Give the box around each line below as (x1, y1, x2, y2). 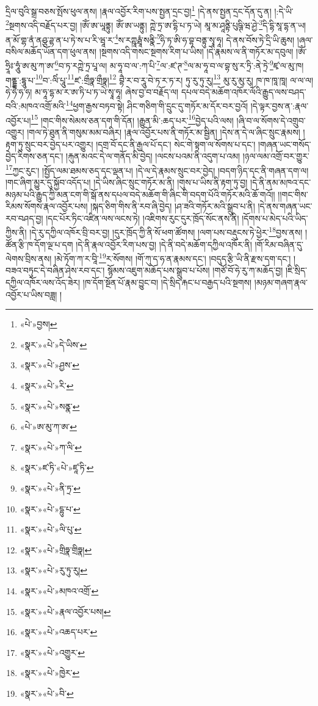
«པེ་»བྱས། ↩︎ (20, 318, 57, 330)
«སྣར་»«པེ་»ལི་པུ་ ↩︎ (20, 523, 82, 536)
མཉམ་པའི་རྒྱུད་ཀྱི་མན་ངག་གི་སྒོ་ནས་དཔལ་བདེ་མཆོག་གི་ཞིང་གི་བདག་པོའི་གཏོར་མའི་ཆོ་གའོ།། (5, 187, 275, 200)
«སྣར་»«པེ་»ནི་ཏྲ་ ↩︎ (20, 481, 81, 494)
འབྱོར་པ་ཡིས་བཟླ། (5, 288, 57, 300)
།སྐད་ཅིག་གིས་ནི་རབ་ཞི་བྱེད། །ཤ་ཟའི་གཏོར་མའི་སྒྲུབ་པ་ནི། (90, 200, 255, 213)
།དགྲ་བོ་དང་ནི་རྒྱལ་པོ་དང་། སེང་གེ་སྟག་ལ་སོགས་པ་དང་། (96, 137, 256, 150)
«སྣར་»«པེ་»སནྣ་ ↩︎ (20, 399, 80, 412)
